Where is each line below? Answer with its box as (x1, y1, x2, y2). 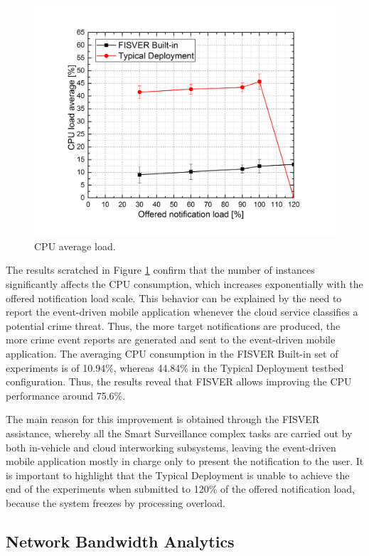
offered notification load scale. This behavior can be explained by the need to (6, 290, 342, 305)
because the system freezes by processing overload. (6, 495, 225, 510)
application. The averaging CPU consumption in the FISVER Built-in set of (6, 346, 338, 360)
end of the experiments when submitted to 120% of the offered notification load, (6, 481, 355, 496)
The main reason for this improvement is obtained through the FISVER (6, 412, 320, 427)
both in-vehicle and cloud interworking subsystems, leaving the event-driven (6, 439, 336, 454)
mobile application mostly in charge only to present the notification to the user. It (6, 454, 364, 469)
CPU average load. (34, 238, 116, 253)
